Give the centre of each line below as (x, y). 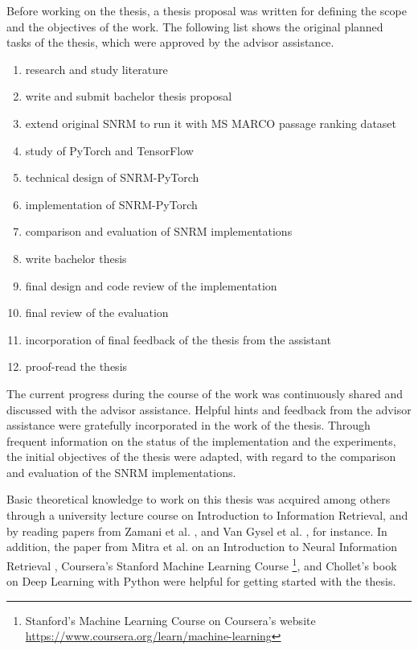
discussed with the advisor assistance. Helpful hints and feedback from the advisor (209, 409)
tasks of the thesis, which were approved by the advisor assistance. (170, 42)
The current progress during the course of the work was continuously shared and (205, 393)
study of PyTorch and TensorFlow (109, 150)
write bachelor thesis (76, 258)
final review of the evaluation (97, 313)
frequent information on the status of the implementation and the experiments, (201, 440)
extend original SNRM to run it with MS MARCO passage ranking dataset (211, 123)
